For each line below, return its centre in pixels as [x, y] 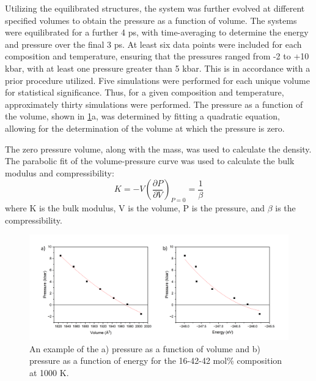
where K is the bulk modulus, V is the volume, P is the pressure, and [135, 208]
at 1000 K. [49, 372]
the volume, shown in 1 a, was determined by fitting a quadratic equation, [142, 116]
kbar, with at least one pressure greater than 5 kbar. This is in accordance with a [158, 68]
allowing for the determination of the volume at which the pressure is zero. [145, 128]
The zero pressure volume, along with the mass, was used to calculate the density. [158, 149]
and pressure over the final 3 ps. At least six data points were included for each [153, 44]
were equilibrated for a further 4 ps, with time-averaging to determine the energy [157, 32]
